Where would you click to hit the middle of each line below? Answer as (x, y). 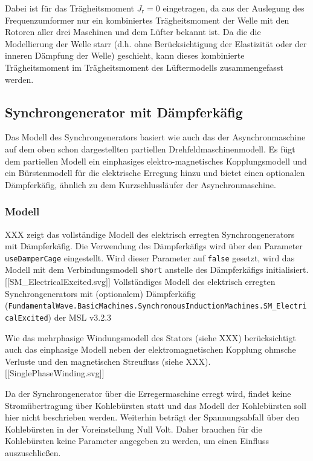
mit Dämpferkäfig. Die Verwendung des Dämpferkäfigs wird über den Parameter (154, 246)
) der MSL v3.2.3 (80, 317)
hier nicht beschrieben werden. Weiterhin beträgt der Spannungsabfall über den (152, 417)
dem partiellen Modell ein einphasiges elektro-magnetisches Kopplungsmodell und (156, 161)
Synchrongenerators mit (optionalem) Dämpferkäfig (100, 293)
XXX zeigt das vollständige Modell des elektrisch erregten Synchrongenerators (150, 234)
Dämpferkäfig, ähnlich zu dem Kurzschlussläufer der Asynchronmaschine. (140, 184)
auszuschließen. (33, 452)
